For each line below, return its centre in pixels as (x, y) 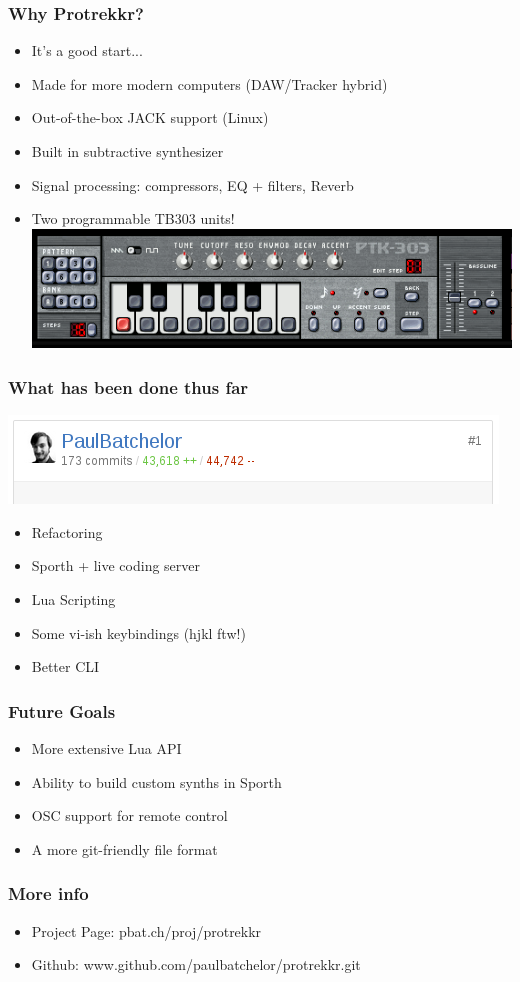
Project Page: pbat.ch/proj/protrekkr (146, 930)
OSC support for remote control (129, 815)
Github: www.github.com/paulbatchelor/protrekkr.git (196, 964)
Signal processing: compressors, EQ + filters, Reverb (192, 184)
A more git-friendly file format (124, 848)
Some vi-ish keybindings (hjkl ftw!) (138, 632)
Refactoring (67, 531)
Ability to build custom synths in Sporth (156, 781)
